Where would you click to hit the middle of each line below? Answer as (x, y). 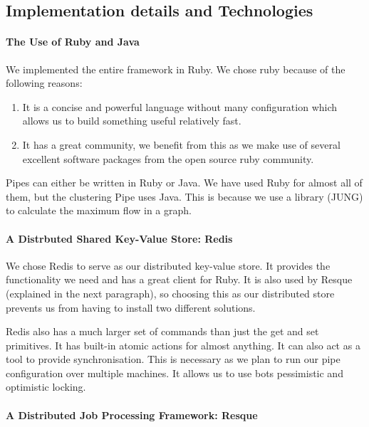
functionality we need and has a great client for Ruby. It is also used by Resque (179, 279)
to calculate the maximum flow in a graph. (99, 210)
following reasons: (44, 83)
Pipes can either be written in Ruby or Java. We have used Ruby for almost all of (184, 183)
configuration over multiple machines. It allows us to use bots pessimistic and (175, 373)
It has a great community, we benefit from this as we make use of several (181, 144)
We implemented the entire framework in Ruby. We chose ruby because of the (176, 69)
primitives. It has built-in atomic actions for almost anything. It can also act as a (183, 345)
